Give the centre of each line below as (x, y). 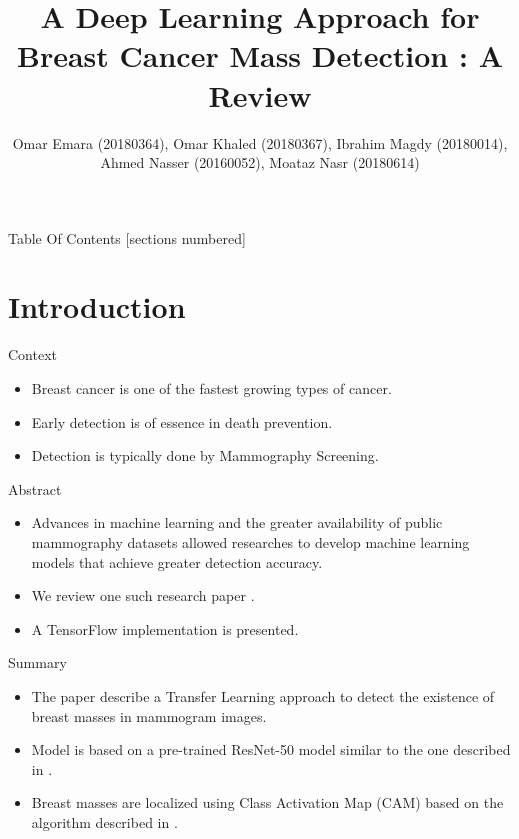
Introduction (97, 306)
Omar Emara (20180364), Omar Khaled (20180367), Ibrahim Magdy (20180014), (260, 142)
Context (32, 354)
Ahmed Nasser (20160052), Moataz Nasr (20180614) (260, 162)
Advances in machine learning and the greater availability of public (237, 522)
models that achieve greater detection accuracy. (177, 561)
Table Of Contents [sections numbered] (127, 237)
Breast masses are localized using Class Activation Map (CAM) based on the (267, 802)
